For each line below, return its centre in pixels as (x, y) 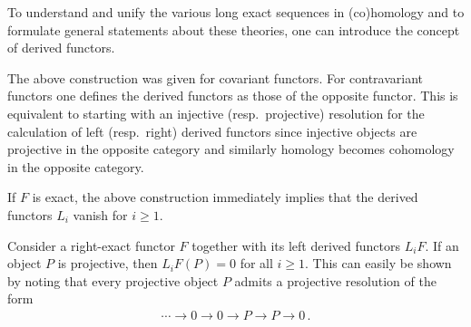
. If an (442, 245)
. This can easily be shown (378, 263)
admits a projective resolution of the (335, 280)
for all (256, 263)
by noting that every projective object (113, 280)
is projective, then (108, 263)
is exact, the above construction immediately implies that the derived (225, 197)
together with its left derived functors (296, 245)
